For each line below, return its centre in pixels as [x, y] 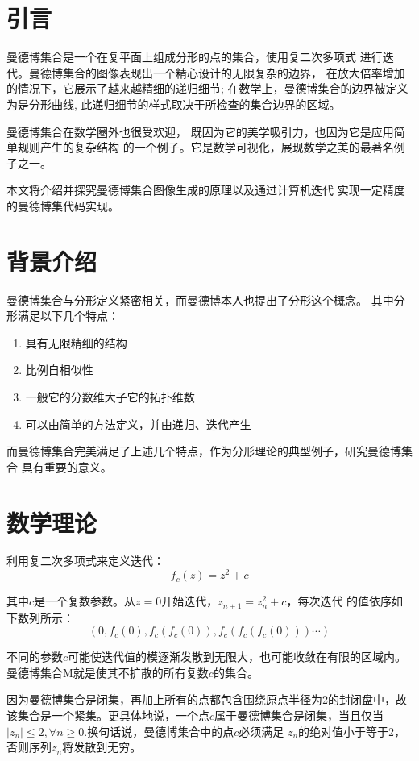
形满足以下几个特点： [63, 316]
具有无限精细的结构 [76, 342]
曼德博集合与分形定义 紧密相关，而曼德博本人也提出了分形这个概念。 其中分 [206, 299]
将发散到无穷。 [102, 747]
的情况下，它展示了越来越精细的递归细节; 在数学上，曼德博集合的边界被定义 [207, 88]
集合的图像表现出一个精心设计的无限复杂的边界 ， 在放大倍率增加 [234, 72]
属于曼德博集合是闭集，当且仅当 [299, 715]
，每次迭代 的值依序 [339, 601]
